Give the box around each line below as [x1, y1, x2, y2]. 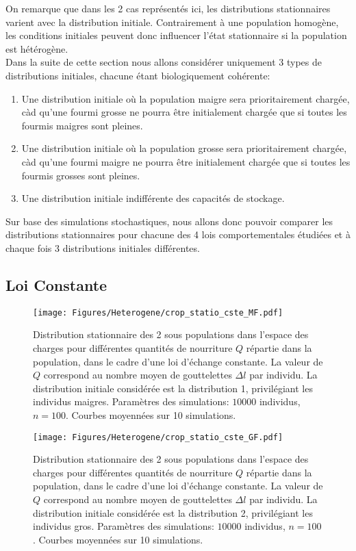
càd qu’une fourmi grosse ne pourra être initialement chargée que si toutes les [21, 105, 347, 119]
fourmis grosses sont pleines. [21, 168, 140, 182]
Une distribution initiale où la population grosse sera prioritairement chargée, [21, 141, 347, 155]
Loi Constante [5, 274, 107, 295]
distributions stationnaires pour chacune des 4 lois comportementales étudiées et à [5, 227, 351, 242]
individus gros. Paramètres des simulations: [33, 519, 214, 533]
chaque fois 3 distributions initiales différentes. [5, 240, 200, 255]
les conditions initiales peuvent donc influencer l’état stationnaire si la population [5, 28, 347, 42]
